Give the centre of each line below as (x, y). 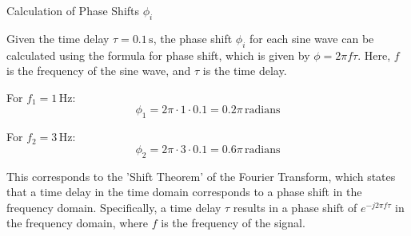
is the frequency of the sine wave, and (99, 71)
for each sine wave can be (312, 38)
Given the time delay (58, 38)
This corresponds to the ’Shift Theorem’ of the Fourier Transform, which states (201, 176)
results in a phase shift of (295, 207)
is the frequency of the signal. (233, 223)
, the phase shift (193, 38)
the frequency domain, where (78, 223)
